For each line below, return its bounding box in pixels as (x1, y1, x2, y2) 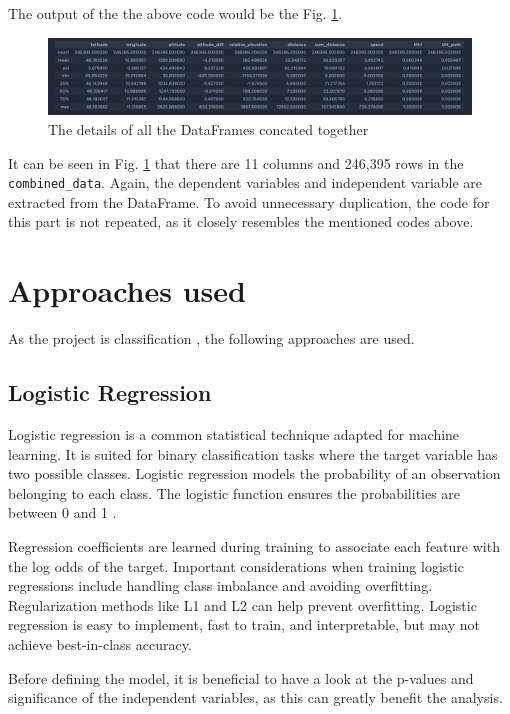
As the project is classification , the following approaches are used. (8, 328, 415, 349)
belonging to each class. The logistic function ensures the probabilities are (8, 482, 461, 503)
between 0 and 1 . (8, 502, 117, 523)
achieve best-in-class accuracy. (8, 633, 192, 654)
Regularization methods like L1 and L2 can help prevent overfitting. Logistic (8, 594, 477, 615)
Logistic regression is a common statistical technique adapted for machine (8, 423, 460, 444)
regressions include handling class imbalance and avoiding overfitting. (8, 575, 433, 596)
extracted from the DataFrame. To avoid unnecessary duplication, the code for (8, 191, 490, 212)
